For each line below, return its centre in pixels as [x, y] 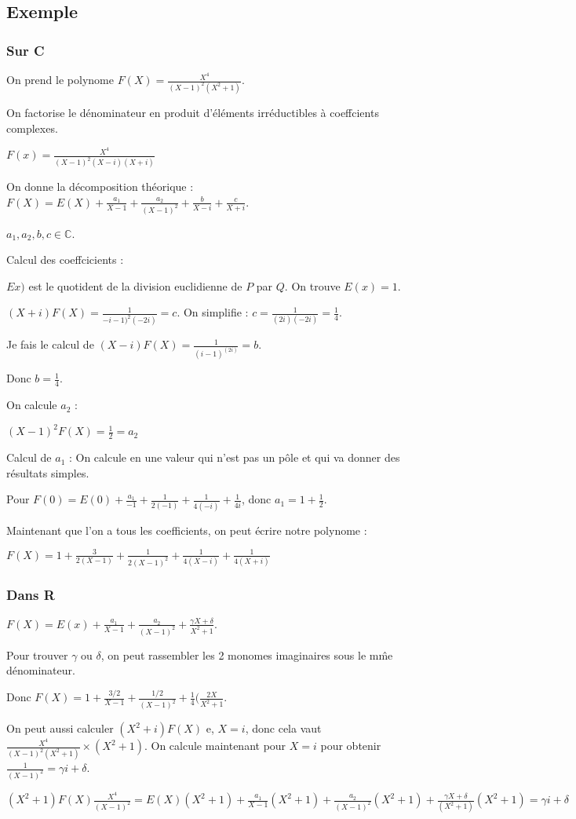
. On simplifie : [213, 312]
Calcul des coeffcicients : [65, 260]
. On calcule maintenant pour [215, 746]
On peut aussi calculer [60, 728]
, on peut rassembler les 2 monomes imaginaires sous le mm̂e [247, 654]
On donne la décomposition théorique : [100, 186]
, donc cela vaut [283, 728]
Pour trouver [37, 654]
